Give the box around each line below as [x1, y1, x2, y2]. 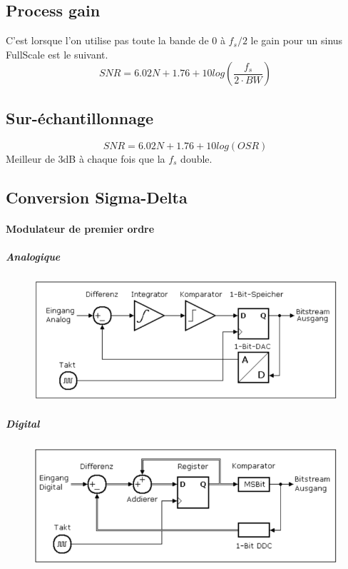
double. [180, 151, 213, 166]
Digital [6, 416, 40, 431]
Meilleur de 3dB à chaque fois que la [6, 151, 165, 166]
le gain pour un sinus [250, 33, 343, 48]
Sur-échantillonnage [6, 106, 154, 129]
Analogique [6, 248, 61, 263]
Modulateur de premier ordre [6, 221, 155, 236]
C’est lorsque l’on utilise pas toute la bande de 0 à [6, 33, 225, 48]
